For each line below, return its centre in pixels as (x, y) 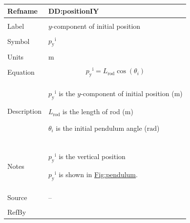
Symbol (19, 41)
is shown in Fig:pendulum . (98, 174)
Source (17, 197)
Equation (21, 71)
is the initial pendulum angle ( (101, 128)
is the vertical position (92, 156)
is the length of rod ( (94, 111)
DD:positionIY (74, 10)
